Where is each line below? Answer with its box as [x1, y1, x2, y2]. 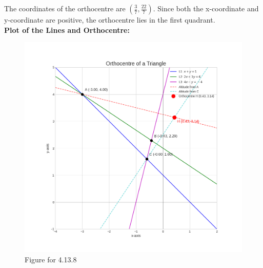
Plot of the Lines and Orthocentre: [4, 24, 130, 35]
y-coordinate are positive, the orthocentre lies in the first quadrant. [4, 14, 215, 25]
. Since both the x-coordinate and [153, 3, 259, 13]
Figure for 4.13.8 [25, 254, 77, 264]
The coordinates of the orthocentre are [4, 3, 126, 13]
